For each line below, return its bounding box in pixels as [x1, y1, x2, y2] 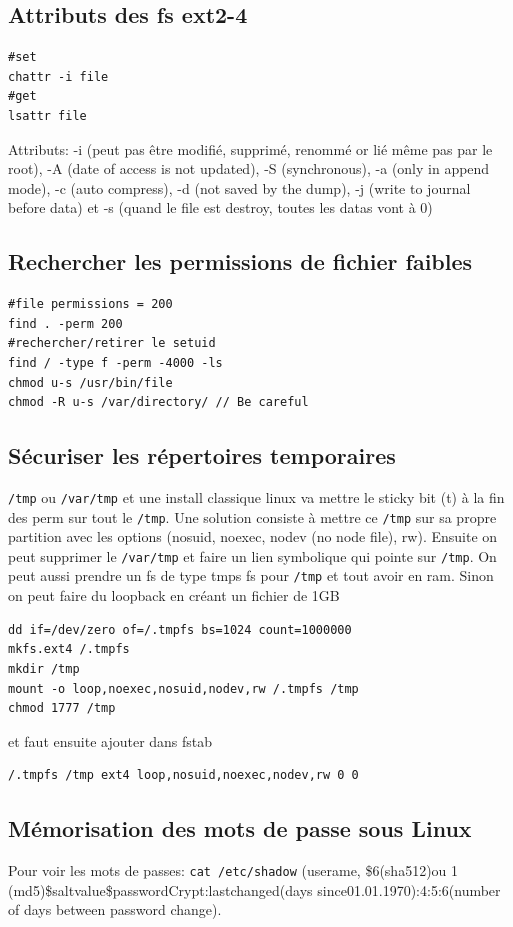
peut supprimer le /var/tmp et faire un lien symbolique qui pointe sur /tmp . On [8, 545, 497, 566]
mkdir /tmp [8, 661, 80, 676]
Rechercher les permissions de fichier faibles [8, 246, 473, 277]
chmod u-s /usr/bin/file [8, 375, 173, 390]
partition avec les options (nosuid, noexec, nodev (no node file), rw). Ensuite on [8, 526, 498, 547]
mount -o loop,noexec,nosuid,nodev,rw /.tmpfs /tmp [8, 681, 359, 696]
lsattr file [8, 108, 87, 123]
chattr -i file [8, 69, 109, 84]
